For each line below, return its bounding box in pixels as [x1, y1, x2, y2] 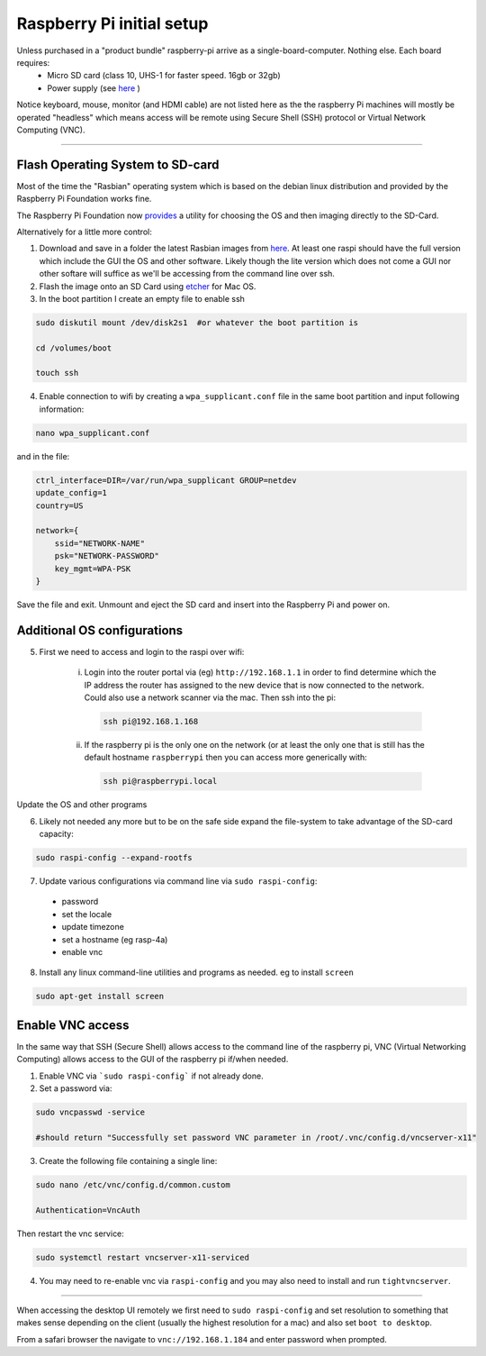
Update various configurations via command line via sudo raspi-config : [39, 876, 318, 887]
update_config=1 [35, 487, 108, 498]
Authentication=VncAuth [35, 1205, 141, 1215]
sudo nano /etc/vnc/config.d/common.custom [35, 1179, 231, 1189]
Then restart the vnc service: [16, 1228, 125, 1239]
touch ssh [35, 368, 79, 378]
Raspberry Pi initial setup [16, 14, 209, 33]
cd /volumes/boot [35, 342, 112, 353]
